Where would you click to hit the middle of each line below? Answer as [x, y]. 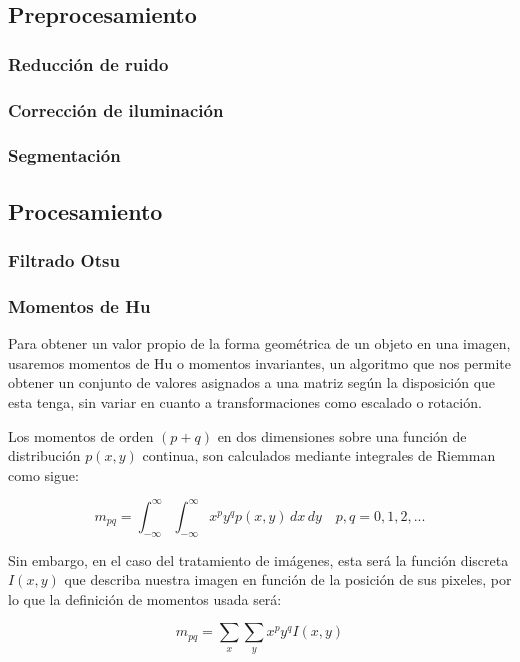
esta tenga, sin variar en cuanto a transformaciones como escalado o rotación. [245, 401]
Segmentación [64, 155]
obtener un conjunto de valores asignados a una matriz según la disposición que [252, 382]
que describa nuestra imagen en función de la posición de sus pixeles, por [288, 579]
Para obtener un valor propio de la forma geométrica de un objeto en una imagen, [259, 343]
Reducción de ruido [88, 63]
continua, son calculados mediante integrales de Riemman [319, 455]
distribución [44, 455]
